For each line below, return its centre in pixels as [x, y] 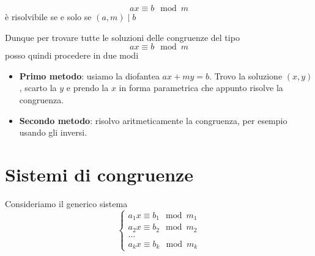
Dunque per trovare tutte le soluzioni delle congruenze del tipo [122, 37]
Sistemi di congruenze [99, 174]
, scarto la [38, 88]
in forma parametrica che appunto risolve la [201, 88]
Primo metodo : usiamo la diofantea [89, 75]
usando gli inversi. [53, 132]
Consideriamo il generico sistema [66, 203]
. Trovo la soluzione [246, 75]
